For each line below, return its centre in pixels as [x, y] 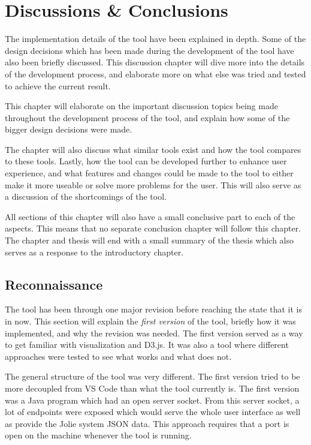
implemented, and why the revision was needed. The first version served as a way [154, 333]
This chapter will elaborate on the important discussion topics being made [141, 106]
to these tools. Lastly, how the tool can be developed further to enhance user [146, 161]
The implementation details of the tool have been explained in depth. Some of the [155, 39]
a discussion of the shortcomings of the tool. [86, 196]
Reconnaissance [54, 284]
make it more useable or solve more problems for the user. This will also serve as [153, 184]
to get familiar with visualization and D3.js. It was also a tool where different [147, 345]
